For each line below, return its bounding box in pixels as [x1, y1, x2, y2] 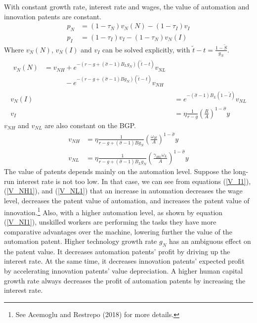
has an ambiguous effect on [169, 236, 251, 246]
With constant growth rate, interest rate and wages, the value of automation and [4, 1, 250, 11]
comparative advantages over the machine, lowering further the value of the [4, 226, 232, 236]
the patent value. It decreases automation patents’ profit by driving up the [4, 246, 230, 256]
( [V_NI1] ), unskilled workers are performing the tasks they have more [4, 216, 216, 227]
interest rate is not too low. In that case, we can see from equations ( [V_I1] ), [16, 176, 251, 186]
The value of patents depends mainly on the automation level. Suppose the [4, 166, 231, 177]
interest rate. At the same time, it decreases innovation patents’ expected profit [4, 256, 245, 266]
